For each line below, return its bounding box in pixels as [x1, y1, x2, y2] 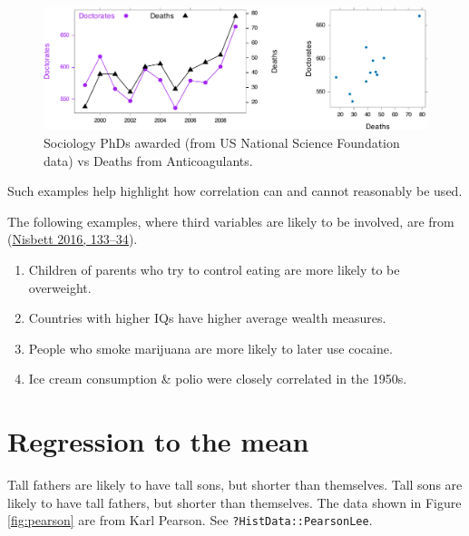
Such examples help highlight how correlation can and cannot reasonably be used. [7, 181, 463, 200]
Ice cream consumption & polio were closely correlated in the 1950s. [28, 369, 407, 388]
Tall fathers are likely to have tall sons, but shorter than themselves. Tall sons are [7, 475, 463, 494]
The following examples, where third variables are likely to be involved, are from [7, 211, 454, 230]
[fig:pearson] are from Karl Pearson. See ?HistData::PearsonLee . [7, 511, 373, 530]
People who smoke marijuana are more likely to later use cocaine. [28, 338, 393, 357]
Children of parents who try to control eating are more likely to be [28, 259, 400, 278]
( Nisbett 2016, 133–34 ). [7, 229, 138, 249]
